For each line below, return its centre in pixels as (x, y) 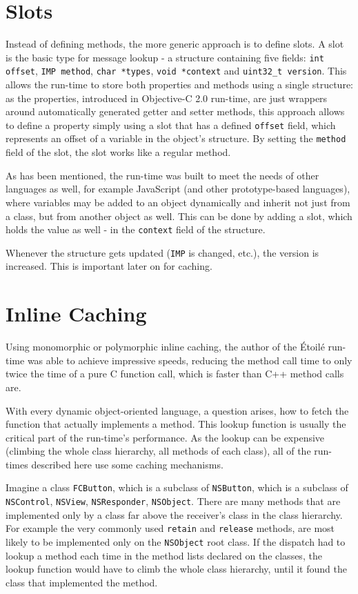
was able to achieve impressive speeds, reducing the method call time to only (190, 360)
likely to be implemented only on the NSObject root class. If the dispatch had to (176, 542)
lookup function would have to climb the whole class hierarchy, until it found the (176, 569)
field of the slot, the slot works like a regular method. (118, 152)
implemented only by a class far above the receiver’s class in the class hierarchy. (174, 514)
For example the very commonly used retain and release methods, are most (170, 528)
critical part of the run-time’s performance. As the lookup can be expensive (165, 437)
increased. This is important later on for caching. (109, 266)
